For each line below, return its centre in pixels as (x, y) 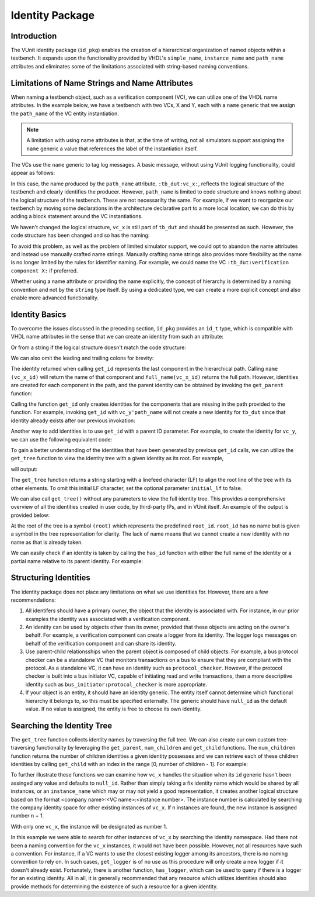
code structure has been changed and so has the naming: (80, 235)
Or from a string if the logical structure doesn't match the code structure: (99, 347)
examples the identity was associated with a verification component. (108, 619)
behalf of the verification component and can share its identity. (101, 643)
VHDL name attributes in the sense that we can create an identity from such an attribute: (117, 337)
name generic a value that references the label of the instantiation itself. (112, 149)
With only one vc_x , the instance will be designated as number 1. (89, 826)
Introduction (34, 36)
